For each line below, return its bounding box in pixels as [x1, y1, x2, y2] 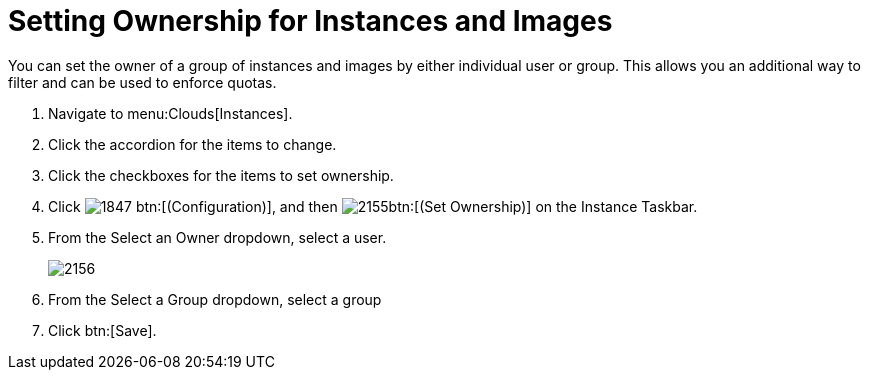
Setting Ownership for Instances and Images [8, 4, 613, 38]
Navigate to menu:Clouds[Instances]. [48, 104, 293, 122]
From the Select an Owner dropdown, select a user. [48, 228, 387, 246]
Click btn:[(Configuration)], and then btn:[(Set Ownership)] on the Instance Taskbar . [48, 197, 698, 215]
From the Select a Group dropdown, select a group [48, 290, 382, 308]
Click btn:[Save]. [48, 321, 157, 339]
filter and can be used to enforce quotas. [8, 73, 277, 91]
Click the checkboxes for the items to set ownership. [48, 166, 394, 184]
